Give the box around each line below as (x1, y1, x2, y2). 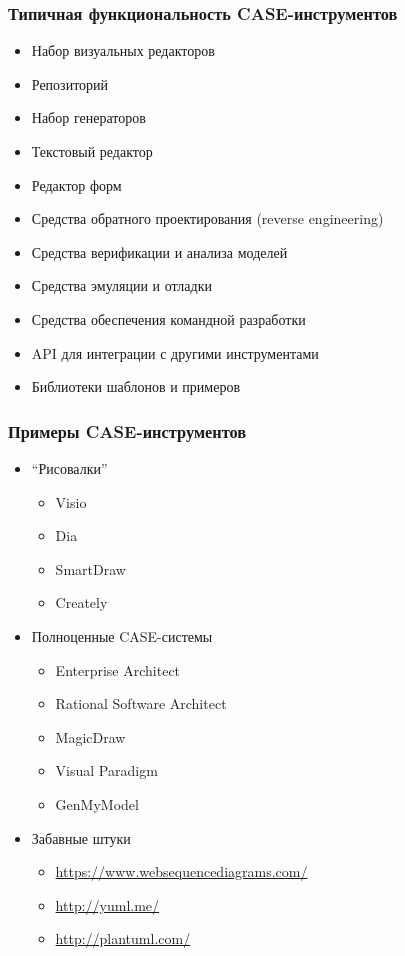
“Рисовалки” (31, 457, 108, 478)
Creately (55, 592, 108, 613)
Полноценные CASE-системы (31, 625, 213, 646)
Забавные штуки (31, 827, 131, 848)
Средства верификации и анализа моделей (31, 241, 288, 262)
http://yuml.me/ (55, 894, 160, 915)
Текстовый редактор (31, 141, 153, 161)
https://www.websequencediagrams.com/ (55, 861, 308, 882)
